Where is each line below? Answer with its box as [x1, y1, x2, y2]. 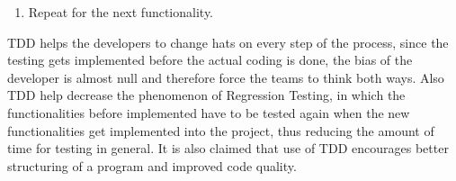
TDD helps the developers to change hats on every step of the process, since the [7, 32, 449, 51]
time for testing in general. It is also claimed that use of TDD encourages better [7, 139, 449, 158]
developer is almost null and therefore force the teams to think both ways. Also [7, 68, 444, 86]
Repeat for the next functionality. [28, 3, 214, 21]
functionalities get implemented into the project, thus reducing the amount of [7, 121, 434, 140]
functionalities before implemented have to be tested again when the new [7, 103, 410, 122]
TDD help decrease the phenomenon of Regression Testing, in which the [7, 86, 406, 104]
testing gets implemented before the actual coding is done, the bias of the [7, 50, 413, 69]
